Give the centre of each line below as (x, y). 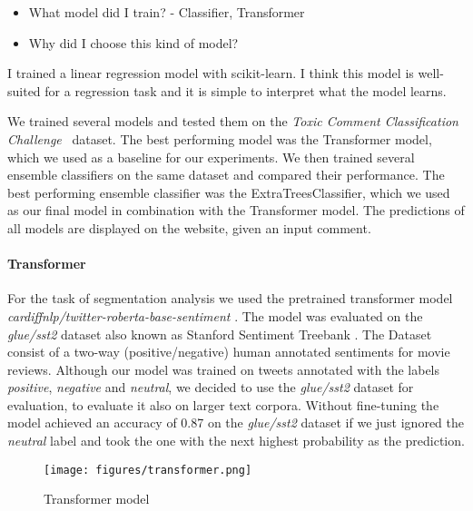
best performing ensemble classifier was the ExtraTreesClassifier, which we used (229, 192)
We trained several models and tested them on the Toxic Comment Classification (233, 121)
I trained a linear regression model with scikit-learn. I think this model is (211, 73)
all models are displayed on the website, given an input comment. (189, 227)
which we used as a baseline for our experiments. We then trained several (211, 157)
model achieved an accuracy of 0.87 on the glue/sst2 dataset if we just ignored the (236, 423)
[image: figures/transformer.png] (148, 470)
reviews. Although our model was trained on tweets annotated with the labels (224, 369)
